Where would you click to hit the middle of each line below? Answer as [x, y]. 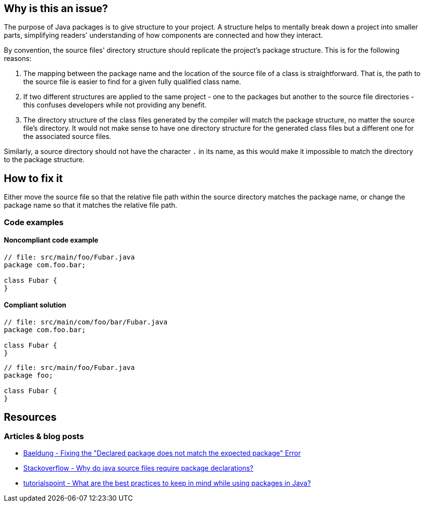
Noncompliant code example [51, 240]
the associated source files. [67, 137]
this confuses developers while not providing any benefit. [115, 105]
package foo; [29, 376]
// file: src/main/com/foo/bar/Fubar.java [86, 322]
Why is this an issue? [56, 8]
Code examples [34, 222]
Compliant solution [35, 305]
